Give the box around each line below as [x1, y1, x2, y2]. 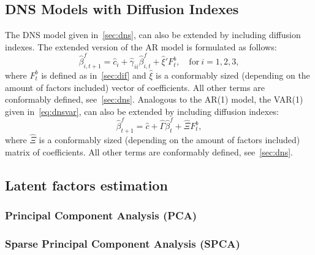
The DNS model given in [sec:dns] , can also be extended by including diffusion [5, 28, 301, 41]
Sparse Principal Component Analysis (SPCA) [5, 235, 240, 251]
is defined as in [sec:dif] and [41, 68, 146, 81]
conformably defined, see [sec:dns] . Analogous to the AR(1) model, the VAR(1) [5, 93, 303, 106]
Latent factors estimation [5, 175, 168, 194]
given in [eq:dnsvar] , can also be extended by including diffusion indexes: [5, 104, 279, 117]
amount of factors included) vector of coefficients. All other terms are [5, 80, 265, 93]
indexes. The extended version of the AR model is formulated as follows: [5, 40, 277, 53]
